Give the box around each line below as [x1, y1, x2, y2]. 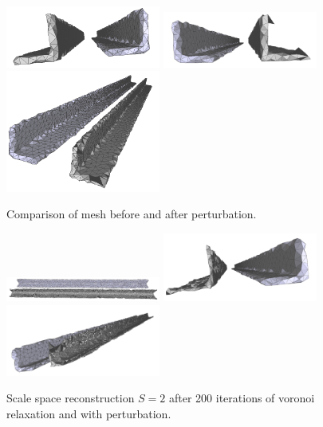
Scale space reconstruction [6, 390, 135, 406]
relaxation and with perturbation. [6, 405, 171, 421]
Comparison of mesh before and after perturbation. [6, 206, 257, 222]
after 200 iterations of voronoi [169, 390, 315, 406]
